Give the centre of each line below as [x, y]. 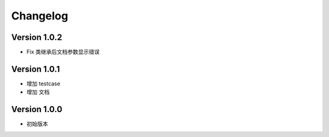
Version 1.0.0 [37, 109]
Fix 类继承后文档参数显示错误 [63, 52]
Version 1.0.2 [37, 37]
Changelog [40, 16]
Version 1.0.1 [36, 69]
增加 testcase [43, 83]
